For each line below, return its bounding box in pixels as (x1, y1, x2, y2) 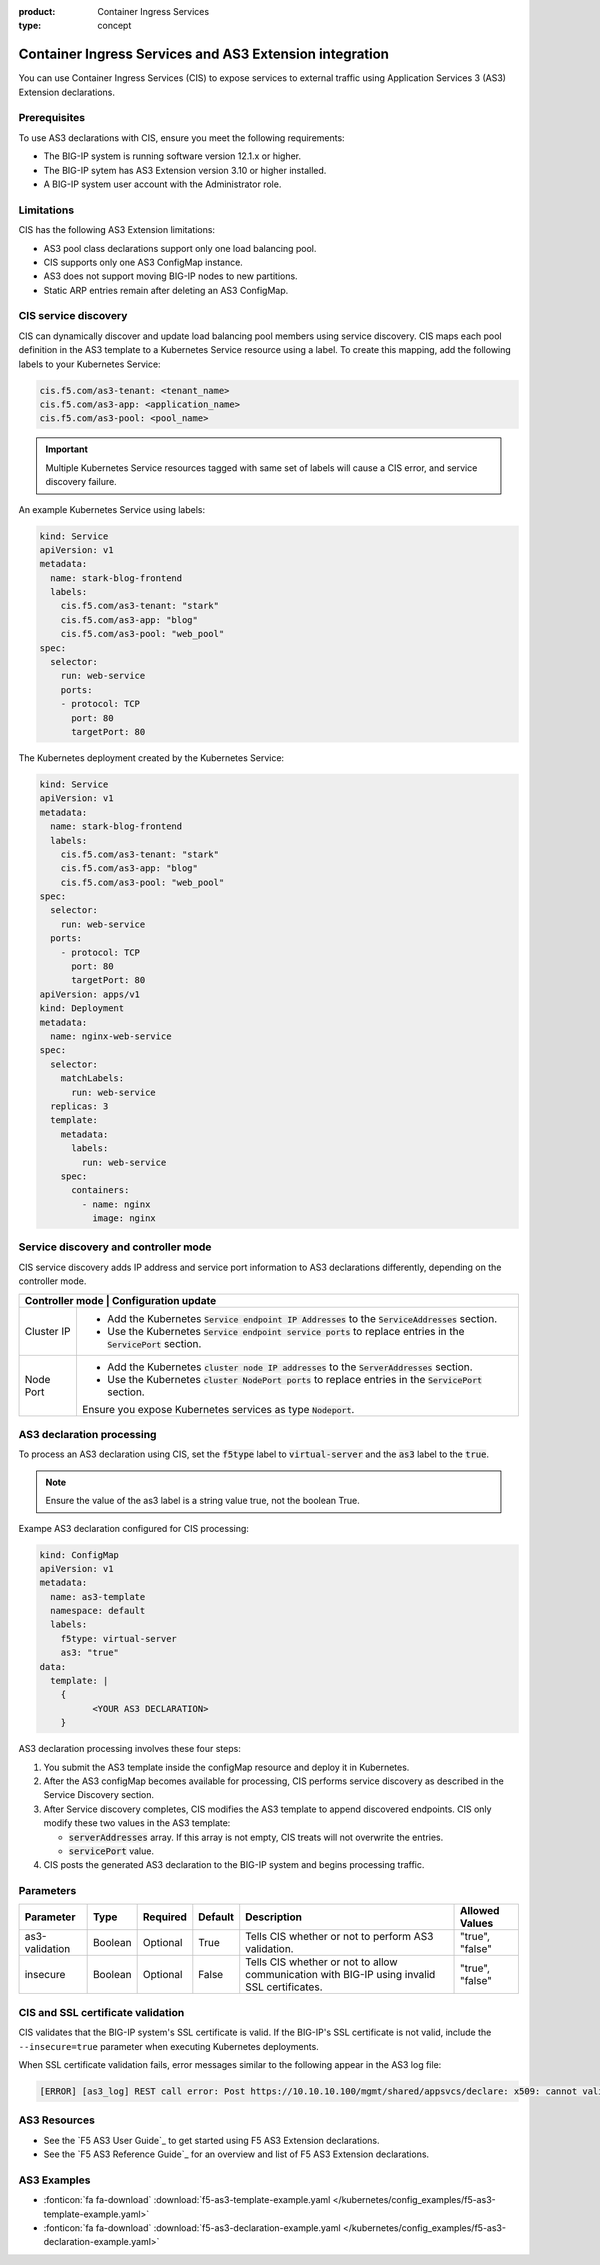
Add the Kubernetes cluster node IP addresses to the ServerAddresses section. (106, 1360, 474, 1374)
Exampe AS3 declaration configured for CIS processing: (18, 1522, 250, 1534)
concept (97, 20, 132, 32)
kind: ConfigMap (39, 1549, 120, 1560)
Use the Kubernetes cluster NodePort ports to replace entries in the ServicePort (106, 1372, 483, 1386)
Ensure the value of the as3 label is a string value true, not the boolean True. (45, 1495, 360, 1507)
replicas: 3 (50, 1100, 109, 1112)
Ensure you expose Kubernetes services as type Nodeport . (81, 1402, 355, 1416)
